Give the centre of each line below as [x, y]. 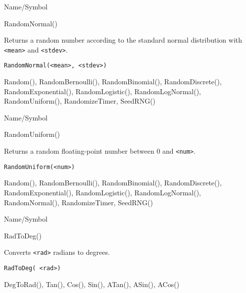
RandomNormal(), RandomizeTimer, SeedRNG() [78, 202]
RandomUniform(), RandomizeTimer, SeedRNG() [80, 101]
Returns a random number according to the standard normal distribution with [123, 40]
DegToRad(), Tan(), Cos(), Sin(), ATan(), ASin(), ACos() [92, 284]
